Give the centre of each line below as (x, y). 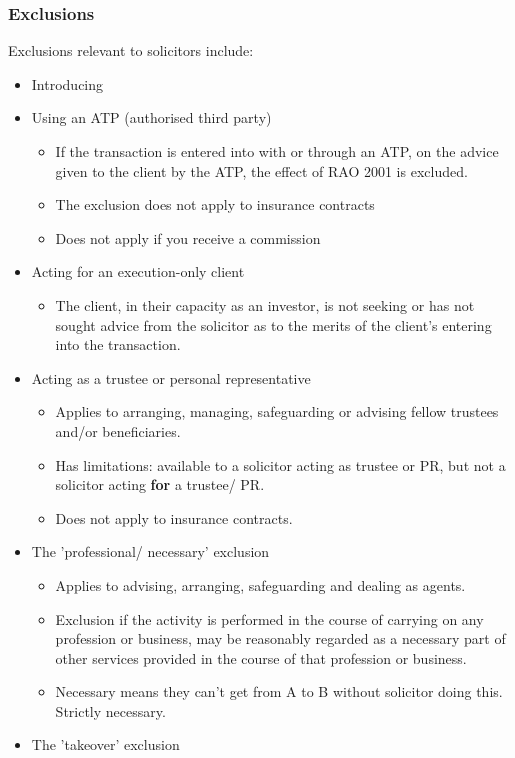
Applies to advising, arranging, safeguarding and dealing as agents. (260, 584)
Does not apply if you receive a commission (188, 237)
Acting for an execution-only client (138, 271)
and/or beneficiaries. (118, 430)
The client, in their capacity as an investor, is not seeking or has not (265, 304)
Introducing (67, 83)
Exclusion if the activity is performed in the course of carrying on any (269, 618)
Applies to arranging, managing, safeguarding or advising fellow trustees (277, 411)
